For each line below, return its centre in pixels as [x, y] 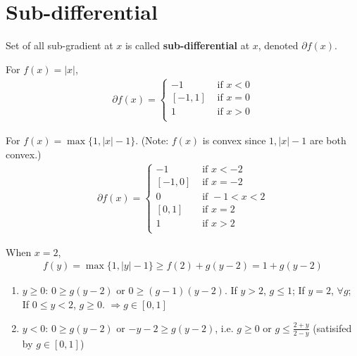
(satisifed [332, 328]
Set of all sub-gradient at [60, 45]
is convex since [234, 140]
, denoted [278, 45]
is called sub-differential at [187, 45]
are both [328, 140]
